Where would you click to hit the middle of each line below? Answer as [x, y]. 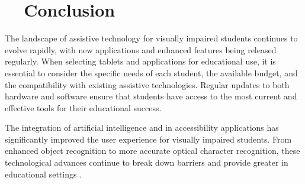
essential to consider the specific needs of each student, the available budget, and [151, 72]
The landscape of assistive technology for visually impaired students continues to [151, 38]
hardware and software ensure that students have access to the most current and [151, 96]
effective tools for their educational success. [83, 107]
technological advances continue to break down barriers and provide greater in [147, 162]
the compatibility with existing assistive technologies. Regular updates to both [147, 84]
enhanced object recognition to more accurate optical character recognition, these [152, 151]
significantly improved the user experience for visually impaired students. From [148, 139]
